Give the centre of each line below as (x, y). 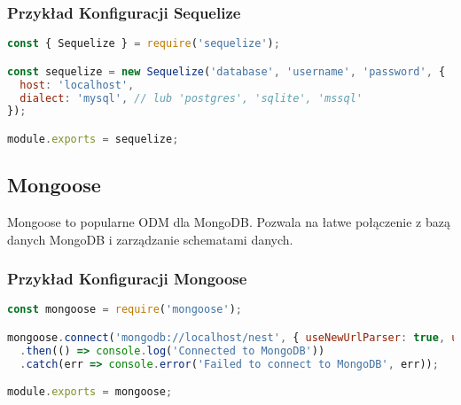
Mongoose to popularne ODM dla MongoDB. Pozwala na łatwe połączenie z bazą (229, 221)
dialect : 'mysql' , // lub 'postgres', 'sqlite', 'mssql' (191, 98)
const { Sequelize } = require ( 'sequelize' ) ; (144, 44)
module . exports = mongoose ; (90, 392)
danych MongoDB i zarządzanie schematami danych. (150, 239)
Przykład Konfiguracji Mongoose (127, 279)
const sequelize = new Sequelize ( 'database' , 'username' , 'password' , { (227, 71)
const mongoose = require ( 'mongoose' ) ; (125, 310)
